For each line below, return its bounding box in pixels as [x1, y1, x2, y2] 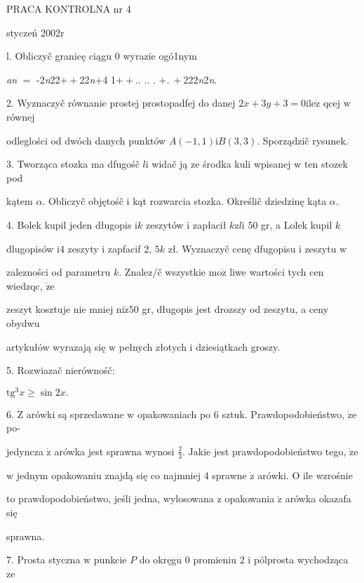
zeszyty [67, 241, 99, 255]
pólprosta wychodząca [253, 552, 349, 567]
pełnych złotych [119, 339, 187, 354]
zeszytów [145, 217, 184, 232]
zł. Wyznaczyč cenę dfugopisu [168, 241, 296, 255]
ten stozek [304, 156, 348, 171]
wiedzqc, [6, 278, 43, 293]
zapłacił [192, 217, 227, 232]
